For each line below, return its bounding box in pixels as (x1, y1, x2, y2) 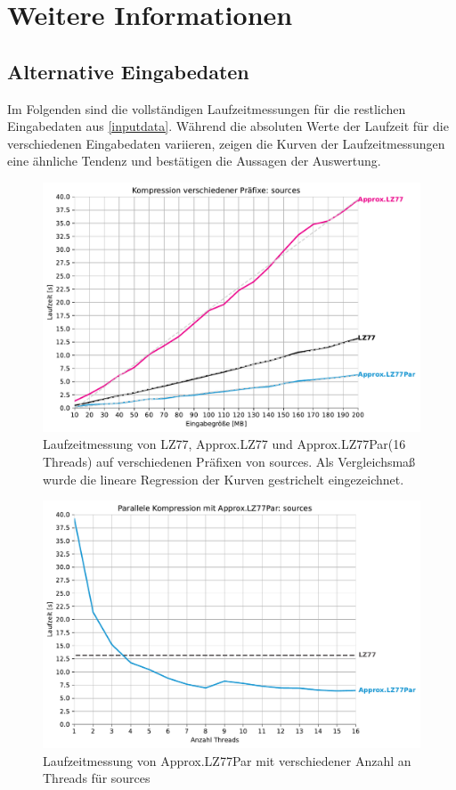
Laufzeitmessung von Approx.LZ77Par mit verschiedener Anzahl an (43, 751, 411, 770)
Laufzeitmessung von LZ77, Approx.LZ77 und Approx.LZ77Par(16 (43, 435, 406, 453)
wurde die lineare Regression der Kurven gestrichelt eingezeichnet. (43, 469, 404, 488)
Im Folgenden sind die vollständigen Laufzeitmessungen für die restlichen (7, 99, 406, 118)
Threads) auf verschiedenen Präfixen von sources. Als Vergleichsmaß (43, 452, 416, 471)
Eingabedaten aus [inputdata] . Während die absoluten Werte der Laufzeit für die (7, 117, 449, 135)
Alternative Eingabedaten (7, 57, 249, 85)
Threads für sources (43, 769, 151, 787)
